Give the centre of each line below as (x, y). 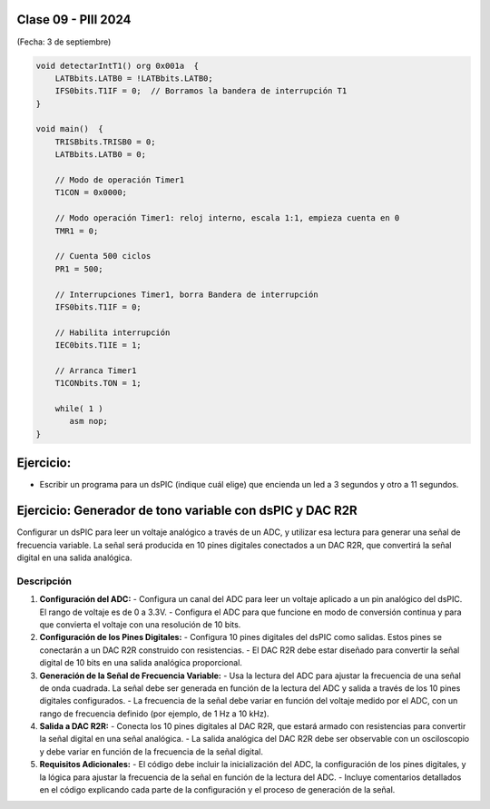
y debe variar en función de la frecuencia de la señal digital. (151, 751)
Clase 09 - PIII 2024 (74, 20)
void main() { (69, 129)
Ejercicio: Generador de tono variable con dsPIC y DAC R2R (187, 511)
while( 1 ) (79, 409)
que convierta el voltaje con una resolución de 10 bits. (140, 624)
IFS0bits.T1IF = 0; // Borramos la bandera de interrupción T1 (201, 91)
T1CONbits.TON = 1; (98, 383)
